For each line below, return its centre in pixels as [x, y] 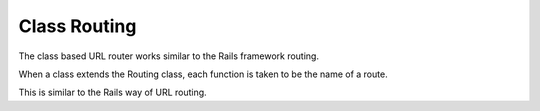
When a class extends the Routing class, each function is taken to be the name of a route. [203, 74]
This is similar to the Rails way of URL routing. [112, 92]
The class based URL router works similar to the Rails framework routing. [169, 56]
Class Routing [77, 26]
